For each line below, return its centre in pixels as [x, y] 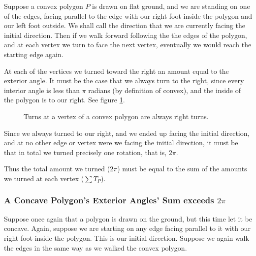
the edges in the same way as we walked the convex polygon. [96, 247]
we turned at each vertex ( [44, 178]
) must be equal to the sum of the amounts [182, 169]
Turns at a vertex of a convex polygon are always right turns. [116, 116]
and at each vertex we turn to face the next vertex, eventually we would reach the [128, 45]
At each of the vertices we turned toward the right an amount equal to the [116, 71]
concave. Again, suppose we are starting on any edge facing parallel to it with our [127, 228]
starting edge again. [34, 54]
